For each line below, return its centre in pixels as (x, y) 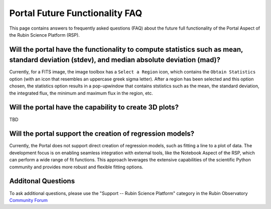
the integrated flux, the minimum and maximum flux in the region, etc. (81, 93)
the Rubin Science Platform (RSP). (44, 35)
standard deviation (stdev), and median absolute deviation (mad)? (115, 60)
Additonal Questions (42, 181)
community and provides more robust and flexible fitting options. (76, 167)
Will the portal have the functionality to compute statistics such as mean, (126, 49)
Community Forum (28, 200)
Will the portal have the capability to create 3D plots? (94, 107)
